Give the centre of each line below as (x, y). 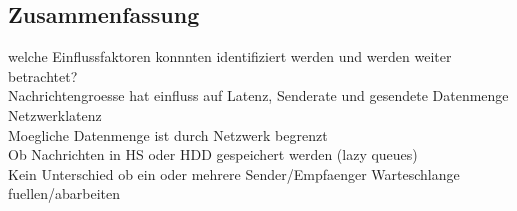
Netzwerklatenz (55, 114)
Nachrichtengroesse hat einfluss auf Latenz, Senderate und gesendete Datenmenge (258, 95)
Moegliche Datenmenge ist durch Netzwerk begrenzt (168, 134)
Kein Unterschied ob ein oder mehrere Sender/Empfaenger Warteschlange (234, 173)
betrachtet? (43, 75)
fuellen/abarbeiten (64, 193)
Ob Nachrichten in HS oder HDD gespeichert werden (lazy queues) (213, 154)
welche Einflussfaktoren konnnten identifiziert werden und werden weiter (230, 56)
